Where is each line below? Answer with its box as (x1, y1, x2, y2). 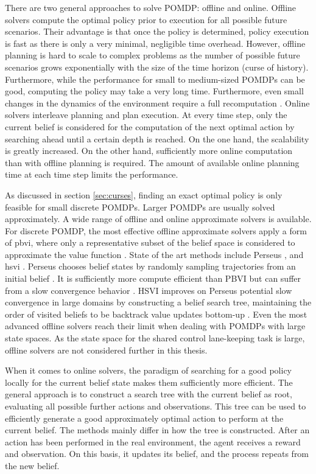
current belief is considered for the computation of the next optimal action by (5, 120, 295, 133)
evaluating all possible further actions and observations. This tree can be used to (5, 400, 306, 412)
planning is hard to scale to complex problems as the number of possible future (5, 49, 300, 61)
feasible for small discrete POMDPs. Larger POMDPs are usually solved (5, 200, 275, 213)
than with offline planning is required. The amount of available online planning (5, 156, 300, 169)
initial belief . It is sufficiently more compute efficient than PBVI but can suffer (5, 272, 301, 285)
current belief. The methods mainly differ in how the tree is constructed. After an (5, 423, 310, 436)
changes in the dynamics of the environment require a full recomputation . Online (5, 96, 310, 109)
